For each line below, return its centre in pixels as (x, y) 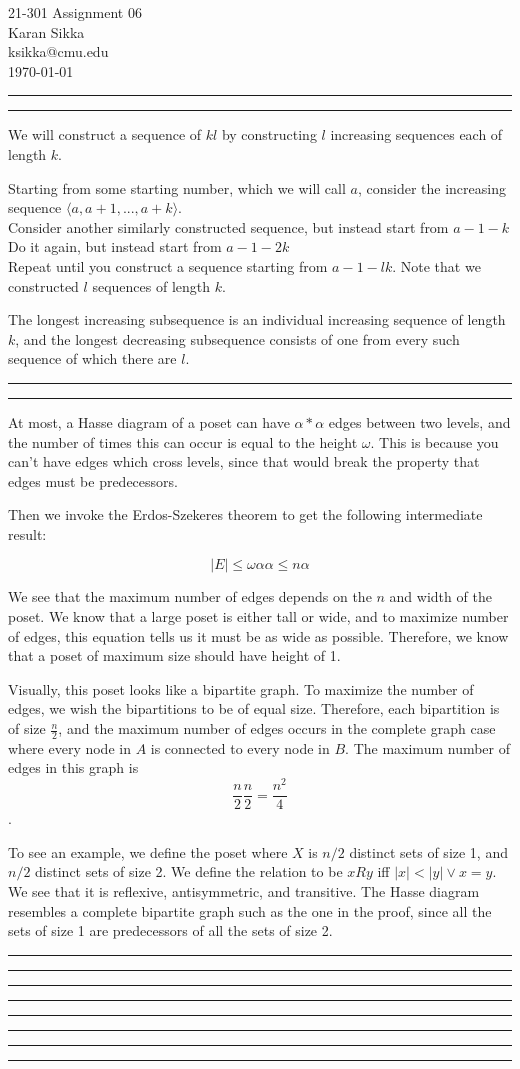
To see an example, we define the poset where (148, 851)
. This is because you (434, 441)
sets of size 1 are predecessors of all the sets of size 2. (170, 930)
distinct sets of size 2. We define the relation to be (189, 871)
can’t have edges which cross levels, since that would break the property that (244, 461)
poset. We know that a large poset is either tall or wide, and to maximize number (258, 616)
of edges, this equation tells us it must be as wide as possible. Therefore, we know (258, 635)
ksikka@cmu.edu (58, 51)
